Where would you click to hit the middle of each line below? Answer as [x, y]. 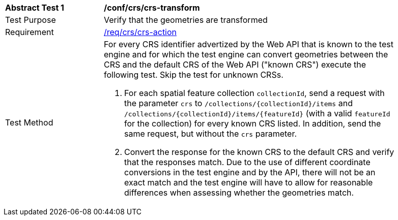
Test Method [29, 122]
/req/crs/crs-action [140, 32]
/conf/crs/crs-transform [152, 8]
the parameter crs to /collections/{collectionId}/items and [238, 103]
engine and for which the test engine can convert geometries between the [246, 54]
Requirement [30, 32]
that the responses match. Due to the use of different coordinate [247, 162]
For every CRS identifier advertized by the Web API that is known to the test [249, 44]
